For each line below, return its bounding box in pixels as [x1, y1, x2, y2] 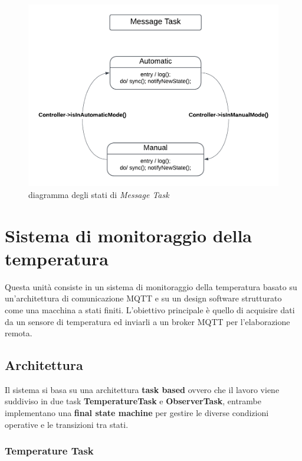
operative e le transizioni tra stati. [5, 418, 129, 430]
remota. [5, 327, 32, 339]
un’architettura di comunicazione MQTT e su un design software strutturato [5, 292, 282, 304]
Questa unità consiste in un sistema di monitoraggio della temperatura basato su [5, 280, 297, 293]
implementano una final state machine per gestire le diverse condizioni [5, 407, 269, 419]
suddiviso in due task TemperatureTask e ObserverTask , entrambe [5, 395, 261, 407]
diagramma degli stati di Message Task [28, 188, 169, 200]
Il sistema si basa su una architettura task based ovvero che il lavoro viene [5, 383, 280, 395]
